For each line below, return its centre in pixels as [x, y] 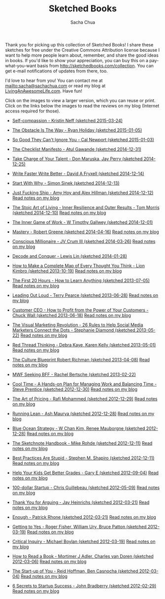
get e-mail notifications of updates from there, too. [56, 71]
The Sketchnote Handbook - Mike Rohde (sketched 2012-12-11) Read [82, 443]
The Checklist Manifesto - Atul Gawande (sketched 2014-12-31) [77, 149]
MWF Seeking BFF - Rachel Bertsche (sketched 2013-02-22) [74, 374]
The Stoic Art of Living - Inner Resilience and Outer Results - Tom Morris [86, 207]
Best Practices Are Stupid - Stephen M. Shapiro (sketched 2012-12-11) [83, 458]
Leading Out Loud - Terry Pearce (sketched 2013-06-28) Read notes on [85, 295]
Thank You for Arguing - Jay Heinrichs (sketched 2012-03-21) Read [81, 502]
